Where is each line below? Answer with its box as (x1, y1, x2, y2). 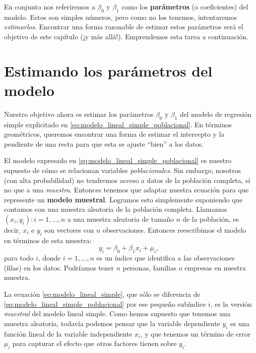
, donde (38, 253, 61, 263)
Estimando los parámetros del (4, 60, 212, 81)
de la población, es (183, 214, 239, 224)
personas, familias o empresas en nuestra (123, 262, 246, 272)
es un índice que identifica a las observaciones (96, 253, 235, 263)
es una (230, 318, 250, 328)
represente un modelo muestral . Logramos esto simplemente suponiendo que (4, 194, 243, 204)
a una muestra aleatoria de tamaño (67, 214, 174, 224)
